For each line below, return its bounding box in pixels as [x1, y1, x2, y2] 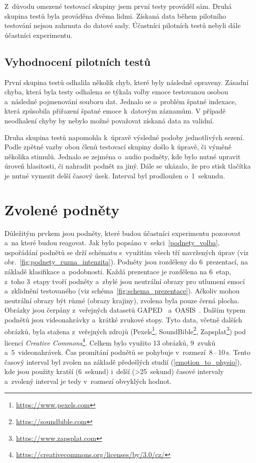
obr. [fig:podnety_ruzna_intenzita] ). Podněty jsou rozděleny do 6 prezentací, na [4, 257, 248, 267]
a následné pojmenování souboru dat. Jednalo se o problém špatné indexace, [4, 96, 237, 106]
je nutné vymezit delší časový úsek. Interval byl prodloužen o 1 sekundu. [4, 170, 225, 180]
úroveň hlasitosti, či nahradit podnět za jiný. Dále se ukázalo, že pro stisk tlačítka [4, 161, 251, 171]
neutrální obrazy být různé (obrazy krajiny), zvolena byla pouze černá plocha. [4, 295, 239, 305]
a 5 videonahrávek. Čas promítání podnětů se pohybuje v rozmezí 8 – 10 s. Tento [4, 347, 251, 357]
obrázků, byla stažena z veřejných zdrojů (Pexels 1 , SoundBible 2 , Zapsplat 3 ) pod [4, 324, 246, 336]
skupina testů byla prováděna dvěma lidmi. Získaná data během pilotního [4, 10, 227, 21]
